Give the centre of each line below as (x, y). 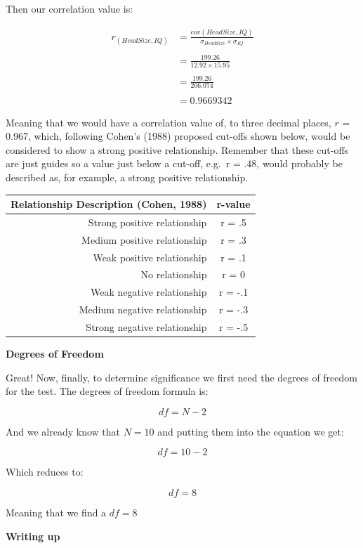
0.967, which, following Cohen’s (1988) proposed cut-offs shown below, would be (178, 136)
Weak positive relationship (150, 257)
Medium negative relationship (143, 309)
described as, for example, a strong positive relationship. (127, 177)
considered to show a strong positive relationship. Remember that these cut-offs (177, 149)
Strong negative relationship (146, 326)
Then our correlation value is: (70, 8)
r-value (233, 204)
